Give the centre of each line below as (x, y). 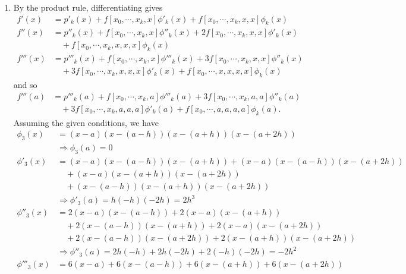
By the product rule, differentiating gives (88, 7)
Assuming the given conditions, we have (86, 122)
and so (25, 85)
